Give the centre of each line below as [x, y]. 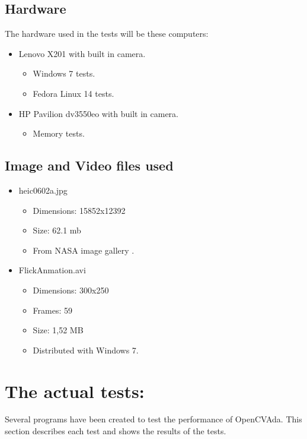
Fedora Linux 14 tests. [73, 93]
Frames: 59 [53, 310]
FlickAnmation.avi [52, 270]
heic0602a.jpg [43, 190]
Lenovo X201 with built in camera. [82, 53]
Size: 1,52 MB [58, 330]
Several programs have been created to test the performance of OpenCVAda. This [153, 419]
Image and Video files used [89, 165]
